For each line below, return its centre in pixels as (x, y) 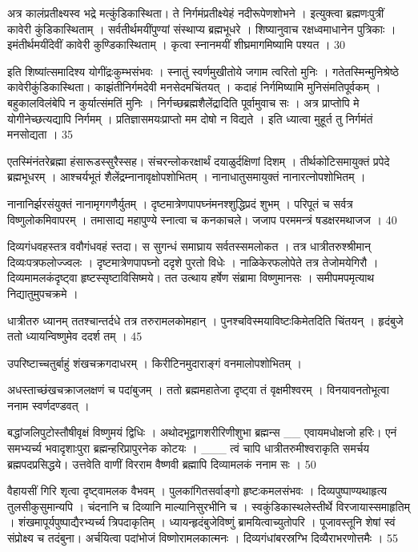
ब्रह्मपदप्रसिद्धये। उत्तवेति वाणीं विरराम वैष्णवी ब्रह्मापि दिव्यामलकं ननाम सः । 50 (162, 463)
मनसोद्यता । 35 (40, 134)
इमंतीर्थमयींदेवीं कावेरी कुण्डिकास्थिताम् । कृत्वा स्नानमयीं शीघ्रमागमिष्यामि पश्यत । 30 (177, 44)
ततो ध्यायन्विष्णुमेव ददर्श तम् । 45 (75, 336)
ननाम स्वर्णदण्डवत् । (48, 405)
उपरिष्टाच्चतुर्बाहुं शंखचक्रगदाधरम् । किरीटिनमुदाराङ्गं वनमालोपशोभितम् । (155, 363)
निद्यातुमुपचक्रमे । (43, 293)
